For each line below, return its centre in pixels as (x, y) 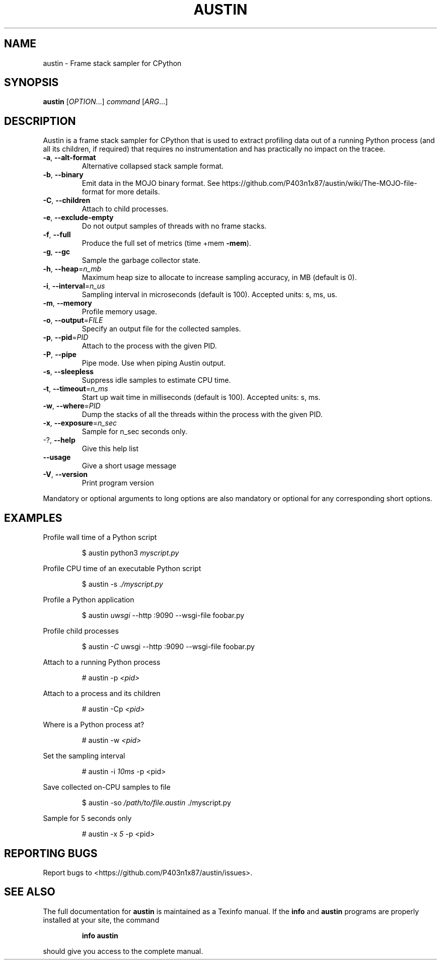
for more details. (133, 192)
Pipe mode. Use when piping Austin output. (154, 363)
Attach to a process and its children (102, 694)
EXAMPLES (33, 518)
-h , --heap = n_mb (72, 269)
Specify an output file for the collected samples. (161, 329)
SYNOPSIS (31, 83)
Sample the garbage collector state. (141, 260)
